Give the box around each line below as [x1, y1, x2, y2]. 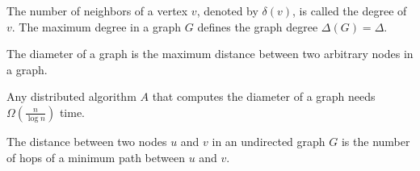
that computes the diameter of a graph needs [152, 88, 376, 105]
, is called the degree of [292, 2, 407, 19]
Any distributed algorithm [6, 88, 136, 105]
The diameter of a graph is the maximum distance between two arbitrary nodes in [6, 45, 414, 62]
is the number [341, 132, 410, 149]
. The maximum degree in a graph [11, 18, 182, 35]
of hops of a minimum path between [6, 148, 185, 165]
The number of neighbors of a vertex [6, 2, 188, 19]
